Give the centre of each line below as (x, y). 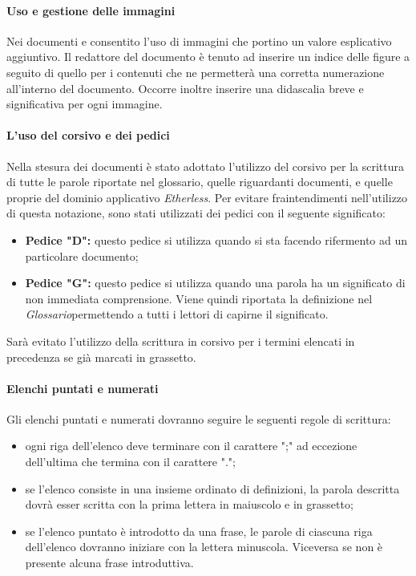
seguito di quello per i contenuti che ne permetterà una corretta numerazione (196, 72)
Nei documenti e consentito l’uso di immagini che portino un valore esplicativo (199, 41)
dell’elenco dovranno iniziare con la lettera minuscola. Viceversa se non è (204, 547)
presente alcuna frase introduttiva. (109, 563)
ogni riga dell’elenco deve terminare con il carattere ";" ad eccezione (191, 446)
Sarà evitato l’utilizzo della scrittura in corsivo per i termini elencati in (181, 341)
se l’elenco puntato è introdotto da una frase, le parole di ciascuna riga (199, 531)
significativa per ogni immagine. (85, 104)
